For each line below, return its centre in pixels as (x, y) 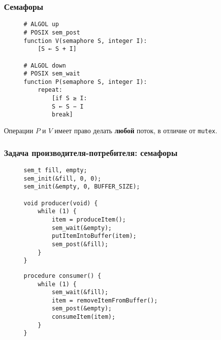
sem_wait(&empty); (82, 228)
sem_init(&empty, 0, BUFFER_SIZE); (82, 187)
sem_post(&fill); (80, 244)
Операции (19, 131)
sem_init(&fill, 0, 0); (63, 178)
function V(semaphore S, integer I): (85, 41)
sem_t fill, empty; (55, 170)
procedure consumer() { (63, 276)
